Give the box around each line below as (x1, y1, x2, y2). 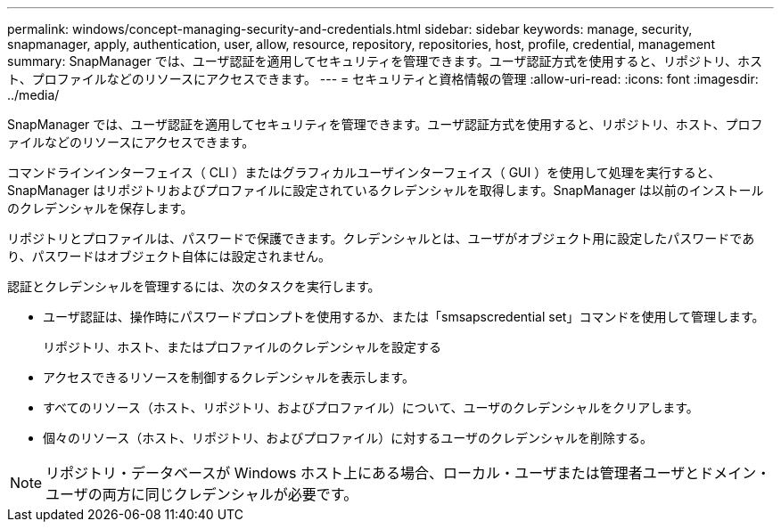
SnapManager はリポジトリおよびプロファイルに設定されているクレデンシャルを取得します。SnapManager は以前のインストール (7, 183, 764, 198)
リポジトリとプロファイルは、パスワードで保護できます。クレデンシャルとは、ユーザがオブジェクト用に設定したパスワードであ (7, 231, 755, 246)
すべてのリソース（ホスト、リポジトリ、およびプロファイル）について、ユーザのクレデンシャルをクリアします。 (43, 400, 699, 415)
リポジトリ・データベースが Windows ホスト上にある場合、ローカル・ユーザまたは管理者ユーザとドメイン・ (45, 464, 771, 482)
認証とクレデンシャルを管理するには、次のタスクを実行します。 (7, 279, 381, 294)
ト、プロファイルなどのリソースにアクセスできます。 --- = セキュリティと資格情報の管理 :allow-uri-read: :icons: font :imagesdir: (7, 71, 759, 86)
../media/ (7, 87, 60, 102)
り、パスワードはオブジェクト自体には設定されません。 (7, 248, 332, 264)
